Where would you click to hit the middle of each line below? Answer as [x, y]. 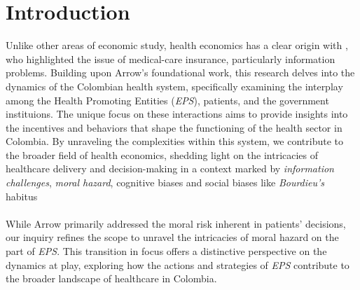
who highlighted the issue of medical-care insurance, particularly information [171, 58]
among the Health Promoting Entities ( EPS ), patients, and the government [167, 100]
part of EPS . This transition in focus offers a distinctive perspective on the [166, 251]
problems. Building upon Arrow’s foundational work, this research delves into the [180, 72]
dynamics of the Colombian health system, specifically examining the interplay [174, 86]
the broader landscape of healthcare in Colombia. [111, 278]
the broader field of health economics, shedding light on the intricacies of [162, 154]
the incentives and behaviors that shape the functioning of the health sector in [174, 127]
